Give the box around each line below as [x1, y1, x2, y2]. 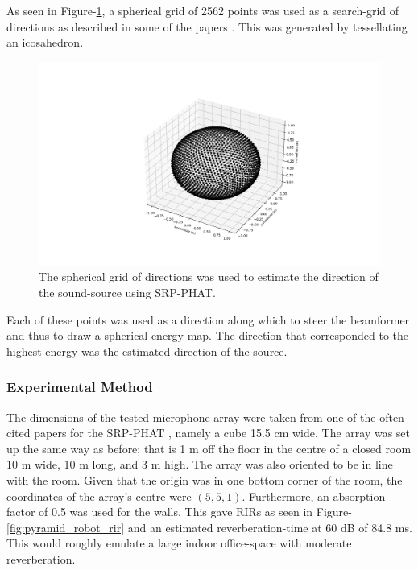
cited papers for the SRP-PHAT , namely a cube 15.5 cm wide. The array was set [6, 424, 411, 441]
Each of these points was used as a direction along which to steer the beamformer [6, 311, 410, 328]
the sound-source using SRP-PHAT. [39, 283, 216, 300]
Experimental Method [6, 377, 153, 397]
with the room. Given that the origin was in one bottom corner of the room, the [6, 471, 403, 488]
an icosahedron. [6, 34, 84, 51]
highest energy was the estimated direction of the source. [6, 342, 288, 359]
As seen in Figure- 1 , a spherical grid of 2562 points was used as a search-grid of [6, 2, 399, 19]
